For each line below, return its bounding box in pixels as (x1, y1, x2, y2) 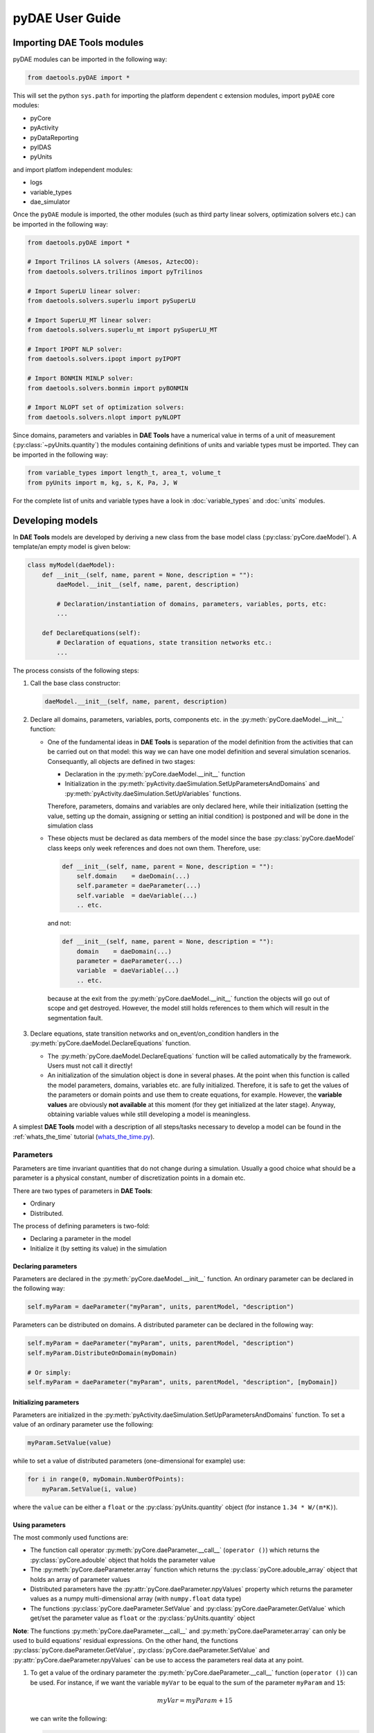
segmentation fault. (47, 1013, 103, 1022)
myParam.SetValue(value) (27, 1439, 112, 1447)
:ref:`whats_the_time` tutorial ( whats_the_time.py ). (12, 1132, 155, 1140)
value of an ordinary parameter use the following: (12, 1420, 154, 1429)
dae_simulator (30, 198, 71, 206)
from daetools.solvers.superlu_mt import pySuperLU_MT (27, 326, 217, 334)
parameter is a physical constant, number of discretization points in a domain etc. (12, 1174, 246, 1182)
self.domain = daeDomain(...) (76, 872, 190, 880)
